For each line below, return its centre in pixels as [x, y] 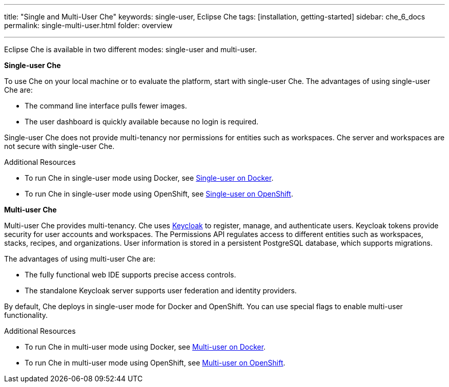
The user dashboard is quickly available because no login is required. [142, 122]
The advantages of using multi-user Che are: [80, 259]
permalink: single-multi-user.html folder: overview [88, 25]
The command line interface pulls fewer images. [106, 106]
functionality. [26, 315]
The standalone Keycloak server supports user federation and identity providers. [161, 291]
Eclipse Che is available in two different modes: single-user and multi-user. [130, 49]
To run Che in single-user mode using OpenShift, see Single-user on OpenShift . [159, 194]
